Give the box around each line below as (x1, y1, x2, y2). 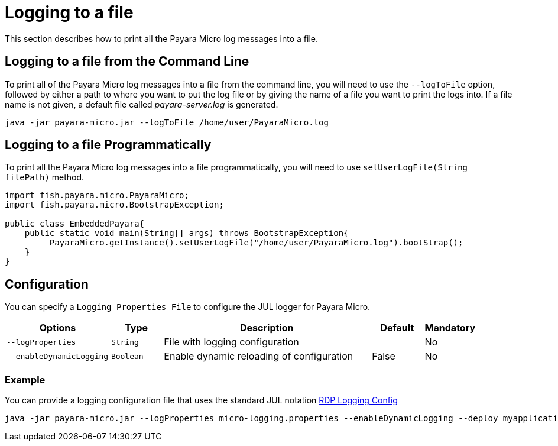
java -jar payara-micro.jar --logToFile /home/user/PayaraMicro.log (5, 117, 329, 127)
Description (240, 322, 294, 334)
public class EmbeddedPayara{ (5, 219, 145, 229)
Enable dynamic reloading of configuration (164, 350, 353, 363)
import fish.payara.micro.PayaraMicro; (5, 190, 189, 201)
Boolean (111, 351, 144, 361)
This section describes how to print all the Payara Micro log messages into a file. (5, 33, 319, 44)
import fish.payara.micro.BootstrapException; (5, 200, 224, 210)
